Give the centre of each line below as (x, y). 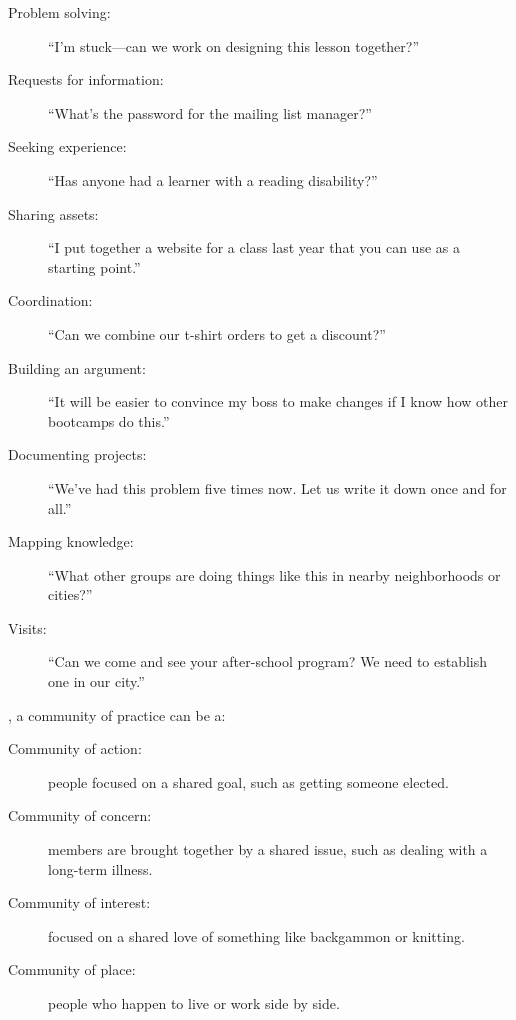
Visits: (27, 627)
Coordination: (50, 300)
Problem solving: (59, 12)
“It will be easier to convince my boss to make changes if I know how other (278, 401)
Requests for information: (86, 79)
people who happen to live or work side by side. (194, 1003)
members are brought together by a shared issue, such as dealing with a (268, 849)
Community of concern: (80, 815)
